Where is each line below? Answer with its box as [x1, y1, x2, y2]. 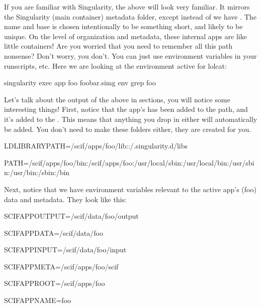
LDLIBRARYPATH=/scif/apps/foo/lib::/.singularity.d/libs [4, 140, 188, 151]
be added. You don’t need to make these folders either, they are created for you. [4, 123, 251, 134]
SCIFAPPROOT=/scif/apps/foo [4, 278, 105, 288]
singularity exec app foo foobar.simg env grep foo [4, 77, 156, 88]
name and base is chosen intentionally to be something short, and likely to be [4, 21, 243, 32]
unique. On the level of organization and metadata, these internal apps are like [4, 31, 247, 41]
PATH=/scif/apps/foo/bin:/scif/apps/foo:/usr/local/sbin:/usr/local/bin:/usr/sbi [4, 157, 254, 168]
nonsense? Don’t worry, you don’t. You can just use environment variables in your [4, 50, 257, 61]
